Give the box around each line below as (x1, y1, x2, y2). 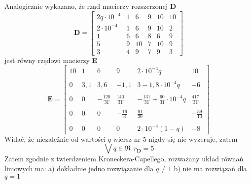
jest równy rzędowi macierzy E (4, 55, 98, 65)
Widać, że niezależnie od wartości (4, 133, 106, 144)
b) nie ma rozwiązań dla (174, 163, 247, 173)
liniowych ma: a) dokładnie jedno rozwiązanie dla (4, 163, 154, 173)
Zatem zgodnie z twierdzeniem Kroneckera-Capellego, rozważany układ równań (4, 153, 244, 164)
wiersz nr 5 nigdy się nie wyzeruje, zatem (113, 133, 238, 144)
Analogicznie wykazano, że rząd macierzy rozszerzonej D (4, 1, 177, 11)
